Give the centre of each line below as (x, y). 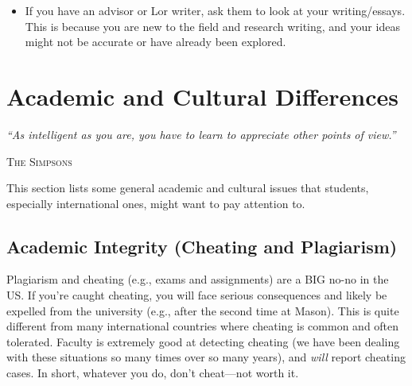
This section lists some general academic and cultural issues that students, (188, 188)
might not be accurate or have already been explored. (155, 42)
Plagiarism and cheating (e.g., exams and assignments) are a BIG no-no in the (198, 279)
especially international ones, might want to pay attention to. (156, 203)
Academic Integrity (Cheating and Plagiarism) (202, 246)
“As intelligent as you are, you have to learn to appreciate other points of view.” (201, 134)
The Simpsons (39, 161)
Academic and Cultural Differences (202, 96)
